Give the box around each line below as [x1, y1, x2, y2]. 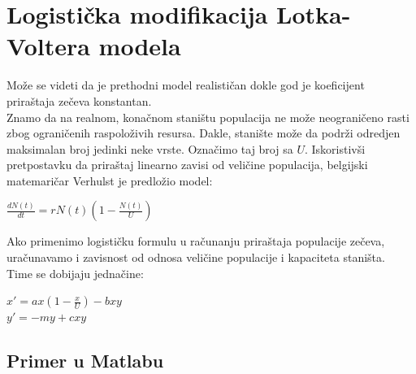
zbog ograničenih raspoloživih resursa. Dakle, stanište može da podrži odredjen [6, 124, 401, 141]
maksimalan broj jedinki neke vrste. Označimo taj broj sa [6, 140, 293, 157]
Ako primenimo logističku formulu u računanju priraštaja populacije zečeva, [6, 233, 385, 250]
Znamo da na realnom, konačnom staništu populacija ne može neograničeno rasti [6, 108, 409, 125]
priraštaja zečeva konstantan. [6, 92, 152, 109]
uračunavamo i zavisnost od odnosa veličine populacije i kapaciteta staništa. [6, 249, 385, 266]
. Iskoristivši [304, 140, 366, 157]
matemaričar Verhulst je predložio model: [6, 172, 213, 189]
